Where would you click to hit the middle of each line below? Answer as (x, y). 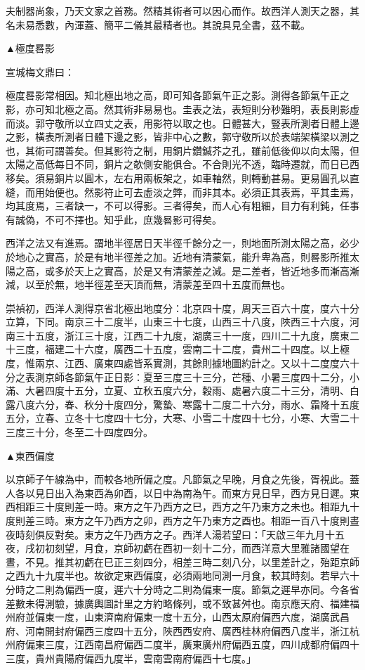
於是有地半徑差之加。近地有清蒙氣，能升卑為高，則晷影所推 (212, 256)
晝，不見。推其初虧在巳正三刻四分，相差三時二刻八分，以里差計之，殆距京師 (182, 561)
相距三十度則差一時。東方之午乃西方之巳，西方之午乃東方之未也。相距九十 (187, 507)
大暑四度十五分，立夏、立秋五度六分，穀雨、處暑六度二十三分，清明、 (187, 391)
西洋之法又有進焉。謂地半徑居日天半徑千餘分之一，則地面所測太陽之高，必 (178, 243)
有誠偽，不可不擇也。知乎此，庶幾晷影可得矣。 (114, 219)
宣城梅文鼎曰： (40, 71)
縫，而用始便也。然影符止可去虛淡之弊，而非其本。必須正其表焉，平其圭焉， (182, 192)
